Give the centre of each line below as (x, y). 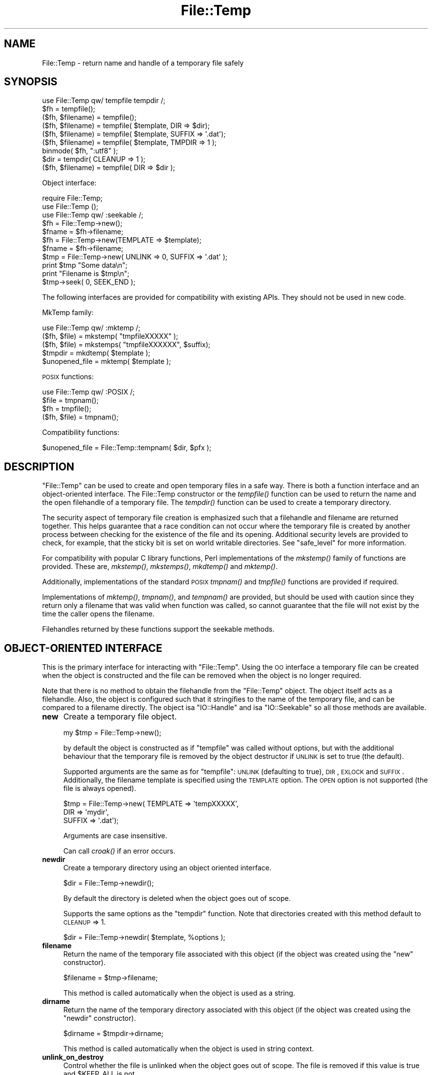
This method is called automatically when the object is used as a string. (179, 993)
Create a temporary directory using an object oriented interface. (167, 868)
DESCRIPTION (39, 466)
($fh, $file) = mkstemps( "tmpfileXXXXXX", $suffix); (126, 345)
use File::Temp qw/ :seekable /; (93, 215)
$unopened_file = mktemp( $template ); (107, 361)
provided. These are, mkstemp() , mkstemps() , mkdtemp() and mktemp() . (160, 567)
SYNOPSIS (31, 82)
